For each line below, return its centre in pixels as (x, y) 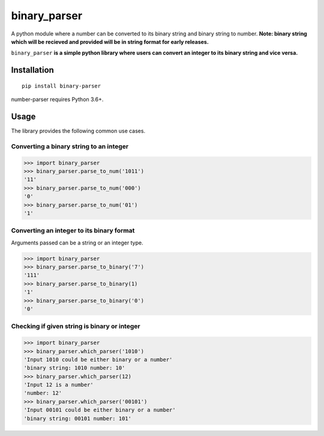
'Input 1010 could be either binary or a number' (98, 359)
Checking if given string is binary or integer (76, 326)
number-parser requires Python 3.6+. (57, 100)
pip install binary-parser (61, 86)
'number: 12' (43, 393)
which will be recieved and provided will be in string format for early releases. (110, 41)
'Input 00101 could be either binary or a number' (100, 410)
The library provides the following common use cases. (78, 131)
